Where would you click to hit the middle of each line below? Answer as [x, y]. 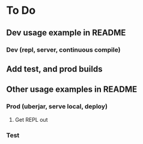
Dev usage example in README [66, 33]
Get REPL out [31, 119]
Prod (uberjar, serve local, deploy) [57, 107]
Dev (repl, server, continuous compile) [63, 50]
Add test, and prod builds [54, 69]
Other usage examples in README [72, 90]
